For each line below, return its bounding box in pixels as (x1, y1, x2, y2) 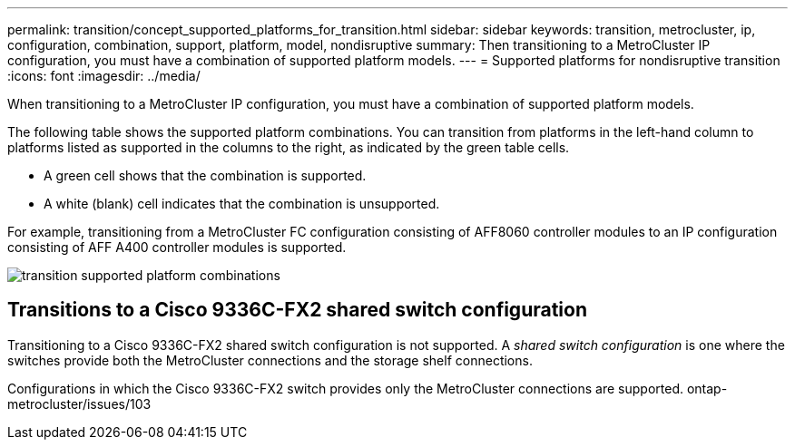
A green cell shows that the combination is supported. (44, 168, 367, 183)
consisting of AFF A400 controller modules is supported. (7, 239, 347, 255)
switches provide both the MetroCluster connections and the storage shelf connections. (7, 352, 533, 368)
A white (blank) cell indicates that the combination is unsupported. (44, 196, 440, 211)
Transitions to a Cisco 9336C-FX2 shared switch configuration (7, 298, 587, 322)
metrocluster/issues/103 (7, 395, 152, 412)
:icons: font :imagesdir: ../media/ (7, 68, 201, 83)
